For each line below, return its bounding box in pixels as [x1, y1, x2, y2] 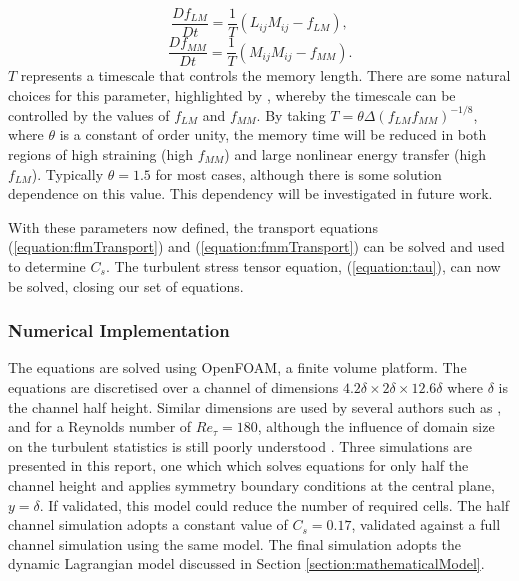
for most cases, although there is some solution [155, 163, 442, 184]
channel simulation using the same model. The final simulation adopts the [8, 533, 462, 554]
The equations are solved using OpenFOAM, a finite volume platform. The [8, 357, 467, 378]
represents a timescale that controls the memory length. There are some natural [20, 65, 511, 86]
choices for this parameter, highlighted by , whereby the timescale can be [8, 84, 456, 105]
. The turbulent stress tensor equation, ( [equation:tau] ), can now [105, 255, 501, 276]
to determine [8, 255, 86, 276]
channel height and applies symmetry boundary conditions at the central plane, [8, 474, 495, 495]
